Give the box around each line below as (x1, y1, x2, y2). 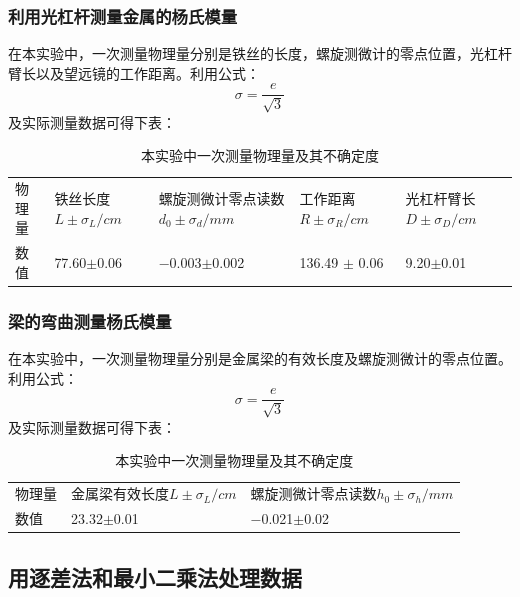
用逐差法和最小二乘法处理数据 (8, 561, 302, 592)
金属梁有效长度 (71, 483, 169, 504)
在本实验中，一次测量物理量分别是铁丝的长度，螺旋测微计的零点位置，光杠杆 (8, 43, 512, 64)
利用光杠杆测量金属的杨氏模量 (8, 3, 238, 28)
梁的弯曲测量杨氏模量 (8, 308, 172, 333)
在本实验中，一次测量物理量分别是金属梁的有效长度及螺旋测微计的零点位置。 (8, 348, 512, 369)
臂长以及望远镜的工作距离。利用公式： (8, 62, 260, 83)
